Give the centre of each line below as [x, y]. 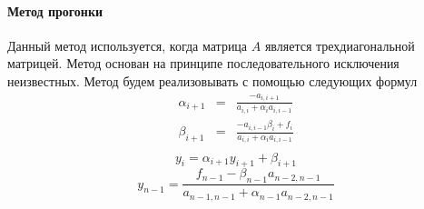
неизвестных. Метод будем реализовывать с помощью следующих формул [212, 80]
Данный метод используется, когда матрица [128, 45]
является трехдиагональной [340, 45]
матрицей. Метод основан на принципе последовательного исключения [203, 63]
